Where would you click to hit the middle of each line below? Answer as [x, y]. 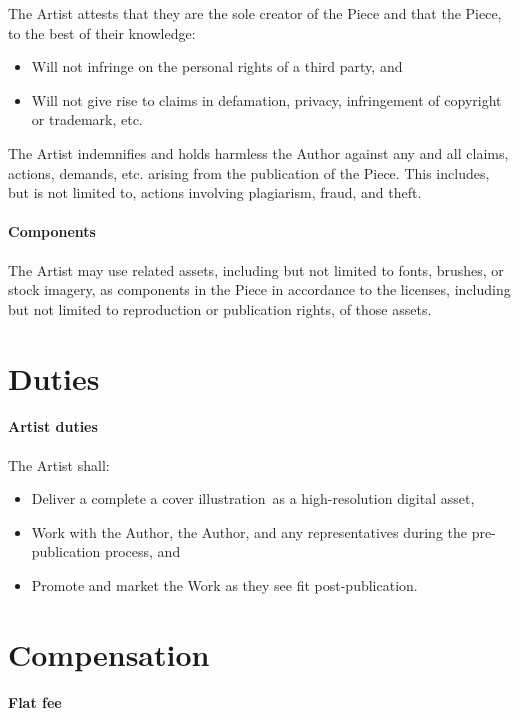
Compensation [109, 653]
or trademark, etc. [87, 119]
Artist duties [53, 426]
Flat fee [35, 702]
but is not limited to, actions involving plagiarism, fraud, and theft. [215, 192]
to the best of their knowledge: [102, 32]
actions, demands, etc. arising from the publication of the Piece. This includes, [249, 172]
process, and [142, 551]
